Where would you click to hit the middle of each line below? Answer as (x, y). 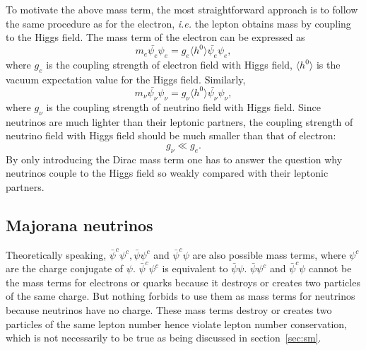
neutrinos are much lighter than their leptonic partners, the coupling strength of (179, 121)
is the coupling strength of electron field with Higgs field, (169, 65)
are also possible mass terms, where (269, 254)
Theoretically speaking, (56, 254)
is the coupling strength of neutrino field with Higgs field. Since (183, 106)
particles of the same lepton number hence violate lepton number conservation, (176, 323)
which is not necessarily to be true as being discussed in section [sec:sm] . (164, 338)
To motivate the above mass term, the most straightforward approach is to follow (182, 9)
